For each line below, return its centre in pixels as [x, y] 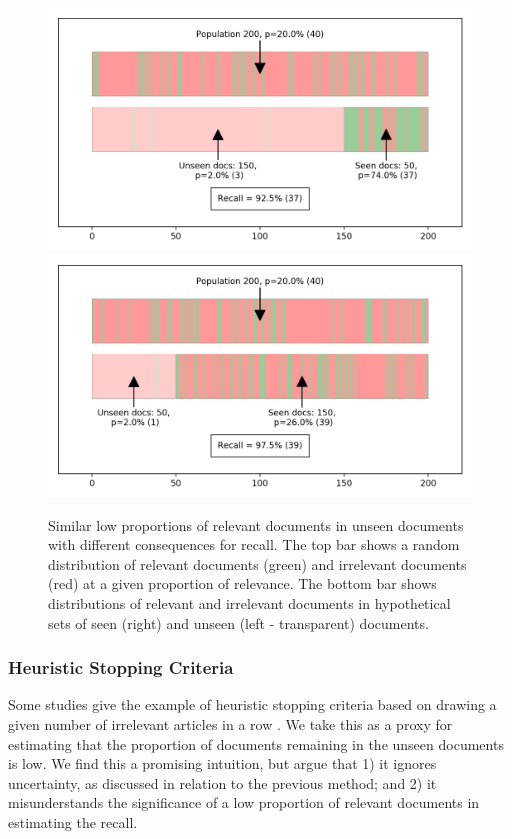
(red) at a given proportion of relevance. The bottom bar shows [242, 583]
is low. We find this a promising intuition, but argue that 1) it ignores [222, 763]
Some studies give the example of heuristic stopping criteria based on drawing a [252, 704]
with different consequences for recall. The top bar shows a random [254, 544]
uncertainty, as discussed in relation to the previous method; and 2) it [222, 782]
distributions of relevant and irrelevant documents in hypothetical [249, 603]
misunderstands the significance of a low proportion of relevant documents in [244, 802]
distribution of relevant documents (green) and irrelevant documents [257, 563]
